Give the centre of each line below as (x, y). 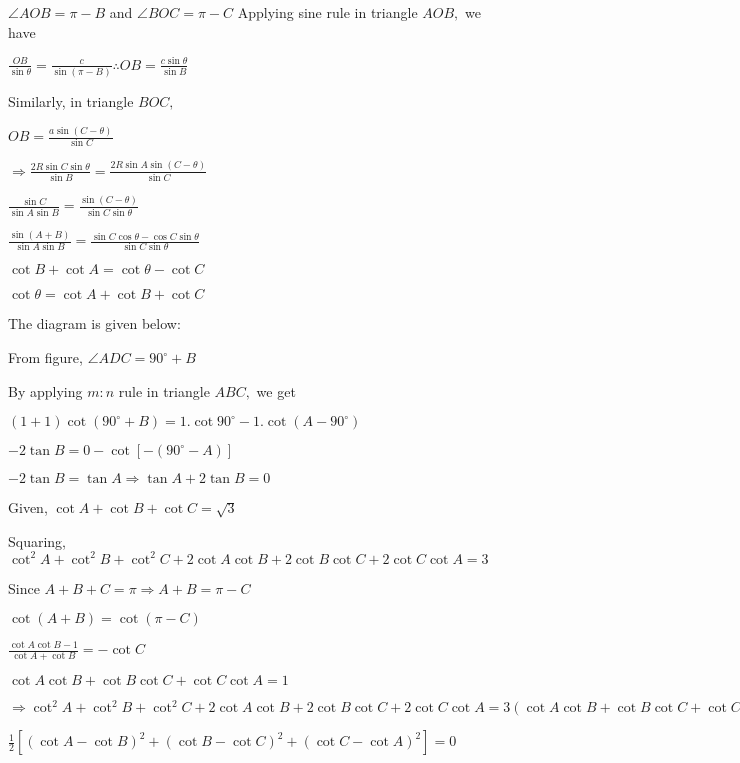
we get (276, 390)
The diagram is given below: (94, 323)
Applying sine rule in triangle (327, 12)
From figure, (45, 357)
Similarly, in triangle (71, 101)
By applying (45, 390)
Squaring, (37, 540)
